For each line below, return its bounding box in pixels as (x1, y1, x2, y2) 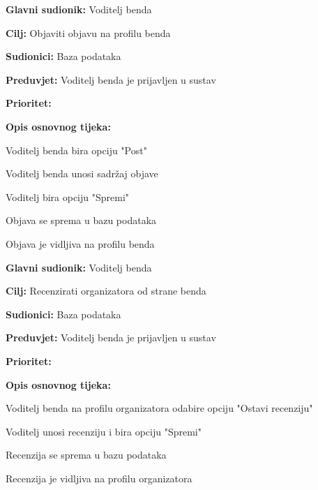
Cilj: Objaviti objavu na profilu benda (6, 25, 171, 40)
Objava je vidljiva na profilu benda (6, 236, 155, 251)
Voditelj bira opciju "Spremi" (6, 189, 130, 204)
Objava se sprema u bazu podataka (6, 213, 157, 228)
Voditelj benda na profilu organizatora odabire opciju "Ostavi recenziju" (6, 401, 313, 415)
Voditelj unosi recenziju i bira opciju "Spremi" (6, 424, 202, 438)
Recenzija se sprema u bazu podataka (6, 447, 167, 462)
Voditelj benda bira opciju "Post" (6, 142, 147, 157)
